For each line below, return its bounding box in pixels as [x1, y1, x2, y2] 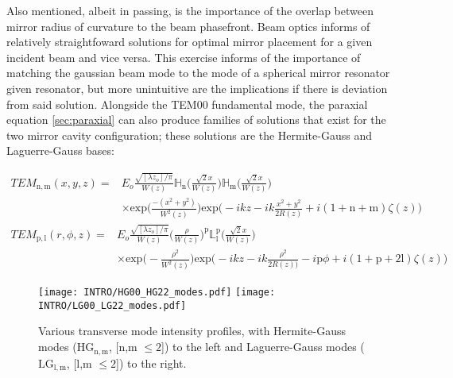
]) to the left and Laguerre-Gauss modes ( [161, 338, 365, 355]
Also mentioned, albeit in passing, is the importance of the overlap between [6, 2, 374, 18]
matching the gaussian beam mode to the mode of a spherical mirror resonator [6, 64, 390, 81]
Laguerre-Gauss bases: [6, 142, 114, 159]
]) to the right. [116, 354, 187, 371]
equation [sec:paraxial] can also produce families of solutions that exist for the [6, 111, 386, 128]
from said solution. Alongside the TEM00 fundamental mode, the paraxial [6, 95, 368, 112]
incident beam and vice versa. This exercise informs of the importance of [6, 48, 361, 65]
